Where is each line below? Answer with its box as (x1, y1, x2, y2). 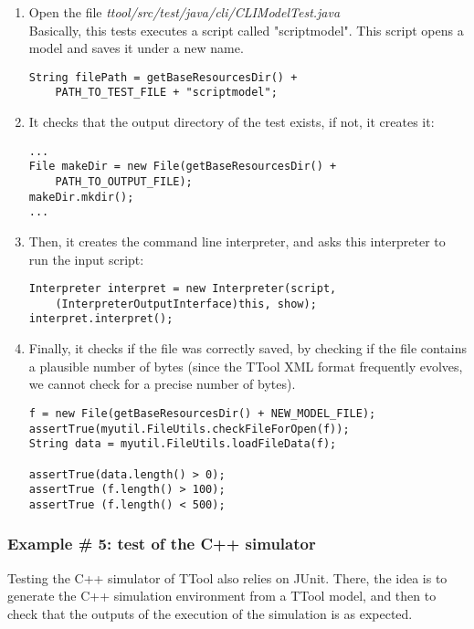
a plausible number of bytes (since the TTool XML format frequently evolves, (28, 356, 463, 375)
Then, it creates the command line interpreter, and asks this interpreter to (28, 231, 446, 250)
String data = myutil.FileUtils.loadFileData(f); (28, 437, 337, 451)
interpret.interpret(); (28, 312, 174, 326)
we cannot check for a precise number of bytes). (28, 374, 296, 393)
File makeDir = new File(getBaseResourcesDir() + (28, 160, 337, 173)
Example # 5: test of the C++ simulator (7, 532, 316, 555)
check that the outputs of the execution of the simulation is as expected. (7, 603, 413, 623)
